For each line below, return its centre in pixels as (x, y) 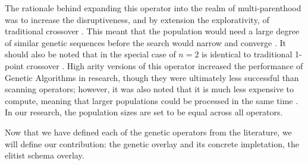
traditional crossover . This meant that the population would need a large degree (152, 31)
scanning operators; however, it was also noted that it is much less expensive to (150, 89)
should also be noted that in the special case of (90, 54)
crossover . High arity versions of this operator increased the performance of (165, 65)
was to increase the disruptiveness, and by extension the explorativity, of (137, 19)
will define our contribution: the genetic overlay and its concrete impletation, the (152, 143)
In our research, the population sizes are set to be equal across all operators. (144, 112)
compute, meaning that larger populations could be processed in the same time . (152, 100)
